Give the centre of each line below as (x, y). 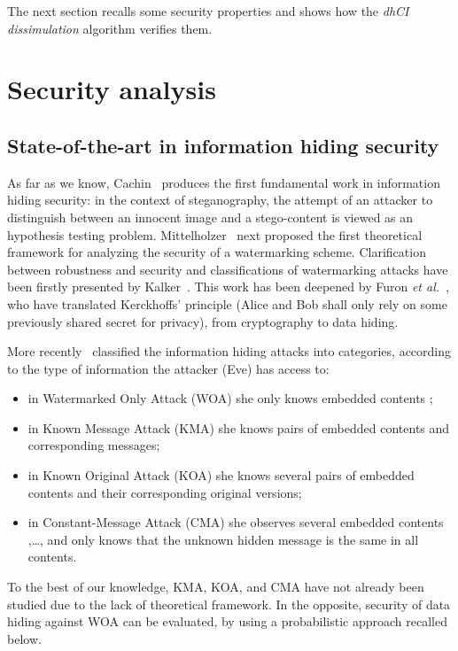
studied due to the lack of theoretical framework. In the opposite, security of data (229, 604)
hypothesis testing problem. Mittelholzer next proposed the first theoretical (215, 234)
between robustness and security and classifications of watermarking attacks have (228, 269)
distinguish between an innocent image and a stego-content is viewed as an (210, 217)
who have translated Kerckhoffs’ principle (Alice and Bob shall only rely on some (227, 303)
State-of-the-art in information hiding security (223, 145)
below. (24, 638)
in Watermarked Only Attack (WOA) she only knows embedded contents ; (230, 398)
